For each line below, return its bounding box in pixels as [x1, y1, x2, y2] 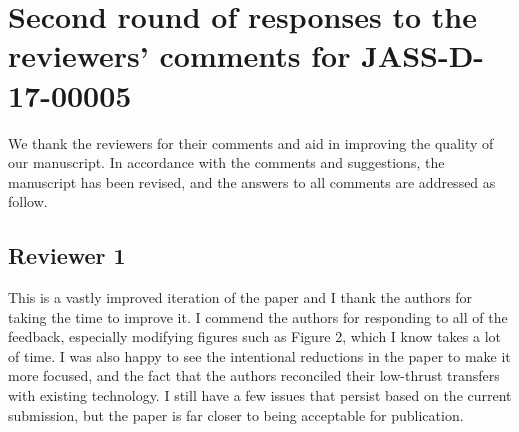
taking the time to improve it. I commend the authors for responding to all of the [8, 306, 508, 327]
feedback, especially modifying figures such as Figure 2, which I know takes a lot [8, 326, 501, 347]
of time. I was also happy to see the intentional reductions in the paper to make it [8, 345, 511, 366]
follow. [8, 191, 48, 212]
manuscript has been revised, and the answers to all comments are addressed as [8, 171, 496, 192]
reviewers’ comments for [8, 35, 351, 76]
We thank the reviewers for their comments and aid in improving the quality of [8, 132, 494, 153]
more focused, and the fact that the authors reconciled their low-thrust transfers [8, 365, 500, 386]
